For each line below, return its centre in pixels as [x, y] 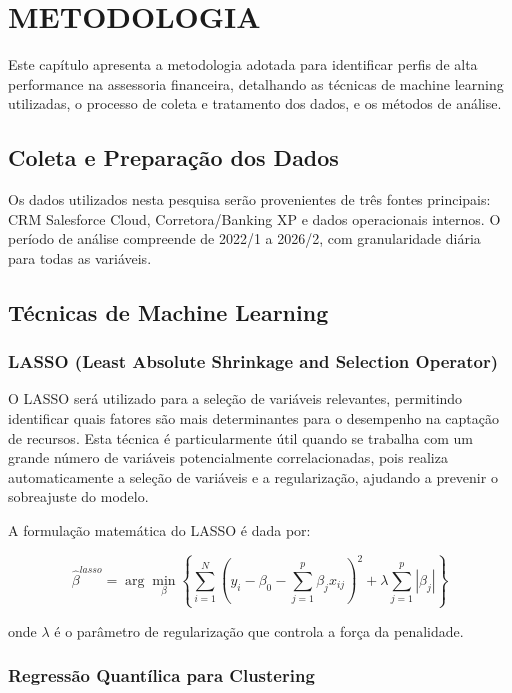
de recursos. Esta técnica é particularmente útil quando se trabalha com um [241, 437]
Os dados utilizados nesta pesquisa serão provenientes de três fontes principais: [249, 199]
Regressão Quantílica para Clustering [161, 675]
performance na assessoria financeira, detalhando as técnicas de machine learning [256, 83]
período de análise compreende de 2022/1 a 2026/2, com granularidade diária [244, 238]
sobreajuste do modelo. [78, 496]
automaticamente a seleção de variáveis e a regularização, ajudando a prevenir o [253, 476]
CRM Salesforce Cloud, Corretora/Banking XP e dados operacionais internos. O [254, 218]
